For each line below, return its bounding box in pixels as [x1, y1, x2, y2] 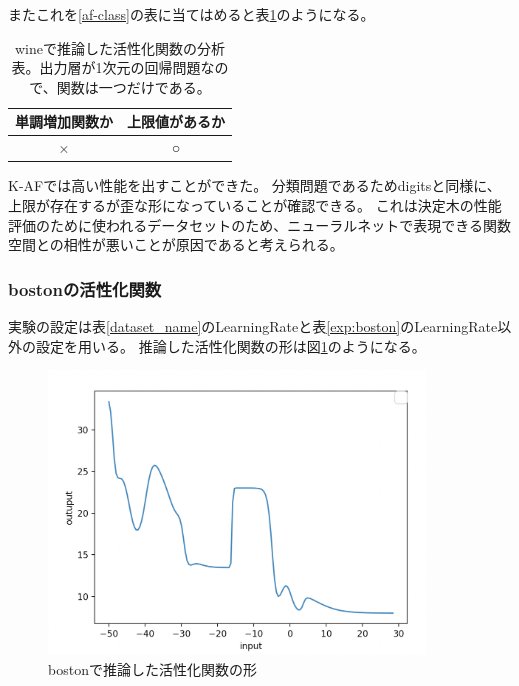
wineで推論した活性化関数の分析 [15, 37, 225, 58]
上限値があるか [127, 111, 225, 132]
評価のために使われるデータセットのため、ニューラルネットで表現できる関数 [8, 214, 512, 235]
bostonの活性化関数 [8, 276, 162, 301]
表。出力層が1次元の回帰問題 [11, 57, 201, 78]
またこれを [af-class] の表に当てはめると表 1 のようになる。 [8, 4, 375, 24]
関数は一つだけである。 [56, 76, 211, 97]
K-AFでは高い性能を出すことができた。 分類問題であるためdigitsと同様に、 [8, 175, 501, 196]
